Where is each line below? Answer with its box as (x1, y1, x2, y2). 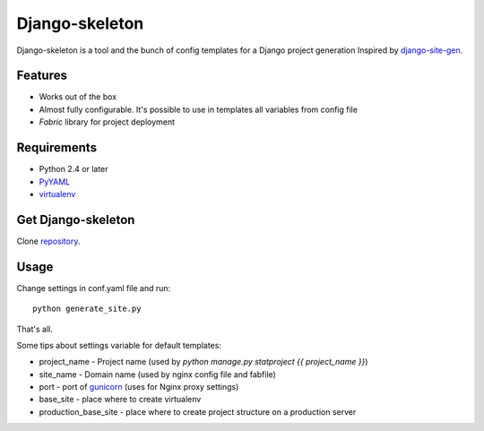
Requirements (16, 140, 98, 156)
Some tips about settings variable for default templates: (16, 340, 221, 350)
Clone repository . (16, 236, 81, 246)
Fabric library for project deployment (39, 116, 175, 127)
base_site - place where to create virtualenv (39, 394, 202, 405)
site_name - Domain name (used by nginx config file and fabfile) (39, 368, 277, 380)
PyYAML (39, 176, 71, 187)
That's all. (16, 323, 53, 334)
